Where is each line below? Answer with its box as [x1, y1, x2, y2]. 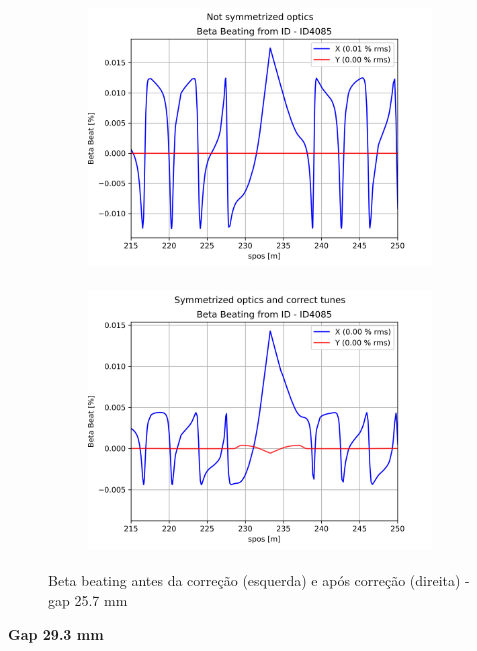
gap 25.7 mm [48, 589, 128, 610]
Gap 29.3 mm [8, 623, 104, 644]
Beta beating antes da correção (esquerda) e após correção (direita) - [48, 570, 470, 591]
